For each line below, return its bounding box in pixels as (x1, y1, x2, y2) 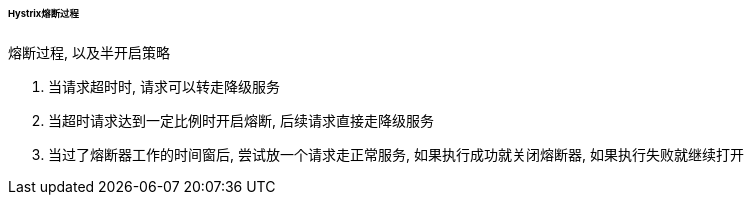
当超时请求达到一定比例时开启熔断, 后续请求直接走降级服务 (48, 111, 434, 129)
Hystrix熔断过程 (8, 8, 79, 19)
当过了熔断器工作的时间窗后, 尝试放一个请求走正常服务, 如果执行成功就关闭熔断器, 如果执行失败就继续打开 (48, 145, 744, 163)
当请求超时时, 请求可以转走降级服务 (48, 77, 280, 95)
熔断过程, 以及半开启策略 (8, 43, 170, 61)
